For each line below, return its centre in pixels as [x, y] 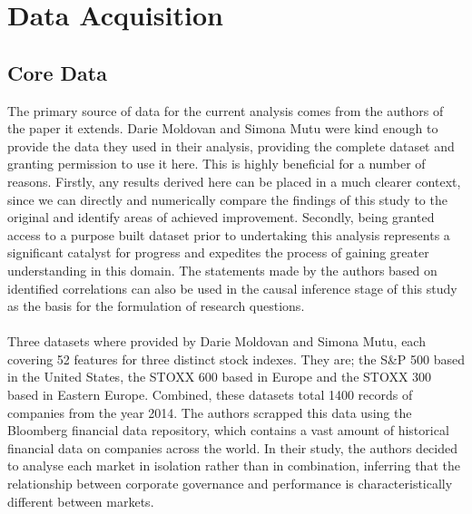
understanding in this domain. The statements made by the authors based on [222, 270]
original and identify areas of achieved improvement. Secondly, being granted [221, 217]
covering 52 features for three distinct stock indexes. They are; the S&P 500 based [236, 359]
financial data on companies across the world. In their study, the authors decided [233, 447]
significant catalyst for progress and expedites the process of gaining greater [218, 252]
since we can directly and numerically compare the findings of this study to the [227, 199]
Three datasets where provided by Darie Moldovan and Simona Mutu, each [216, 341]
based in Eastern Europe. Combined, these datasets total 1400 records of [210, 395]
